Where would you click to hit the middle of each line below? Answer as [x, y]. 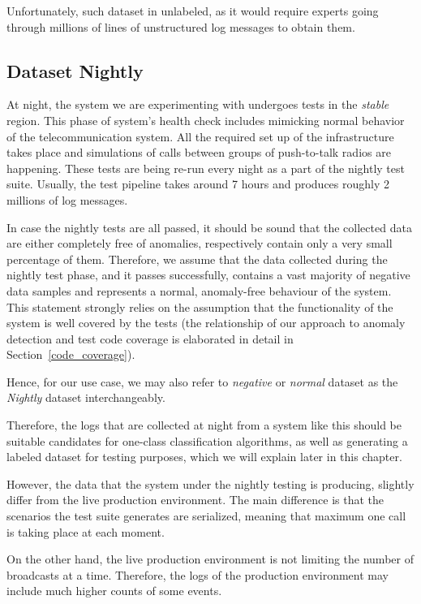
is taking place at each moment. [86, 531]
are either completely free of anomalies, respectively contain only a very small [200, 243]
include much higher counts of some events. [114, 591]
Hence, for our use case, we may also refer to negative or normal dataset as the [202, 381]
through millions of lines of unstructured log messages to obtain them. [181, 26]
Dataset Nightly [75, 70]
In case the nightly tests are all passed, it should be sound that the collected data [209, 227]
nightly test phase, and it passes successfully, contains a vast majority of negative [208, 275]
